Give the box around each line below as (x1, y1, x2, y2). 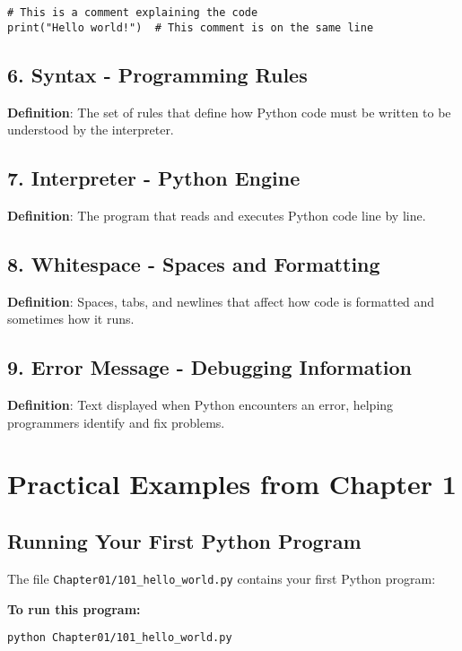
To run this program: (7, 599, 141, 618)
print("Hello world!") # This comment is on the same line (7, 21, 374, 34)
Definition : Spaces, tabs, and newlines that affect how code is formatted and (7, 291, 435, 310)
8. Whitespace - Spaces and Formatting (7, 249, 380, 277)
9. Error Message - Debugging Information (7, 353, 412, 381)
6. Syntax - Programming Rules (7, 60, 308, 88)
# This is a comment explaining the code (7, 6, 258, 19)
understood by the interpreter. (7, 120, 174, 139)
